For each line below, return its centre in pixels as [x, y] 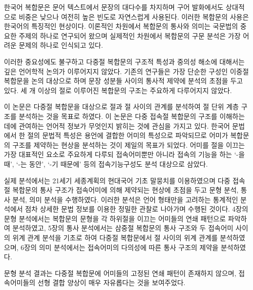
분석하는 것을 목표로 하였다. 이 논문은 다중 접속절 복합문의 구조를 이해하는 [132, 116]
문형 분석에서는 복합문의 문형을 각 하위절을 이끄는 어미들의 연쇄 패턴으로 [115, 218]
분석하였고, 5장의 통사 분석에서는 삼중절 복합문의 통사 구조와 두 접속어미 [123, 228]
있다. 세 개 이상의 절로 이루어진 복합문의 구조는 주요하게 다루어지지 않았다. [118, 90]
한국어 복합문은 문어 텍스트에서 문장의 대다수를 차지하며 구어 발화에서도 [114, 7]
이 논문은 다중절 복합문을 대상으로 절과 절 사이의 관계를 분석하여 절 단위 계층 [121, 106]
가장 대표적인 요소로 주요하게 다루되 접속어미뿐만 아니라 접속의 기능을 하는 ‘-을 [125, 154]
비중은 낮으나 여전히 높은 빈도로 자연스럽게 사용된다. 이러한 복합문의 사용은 [134, 16]
